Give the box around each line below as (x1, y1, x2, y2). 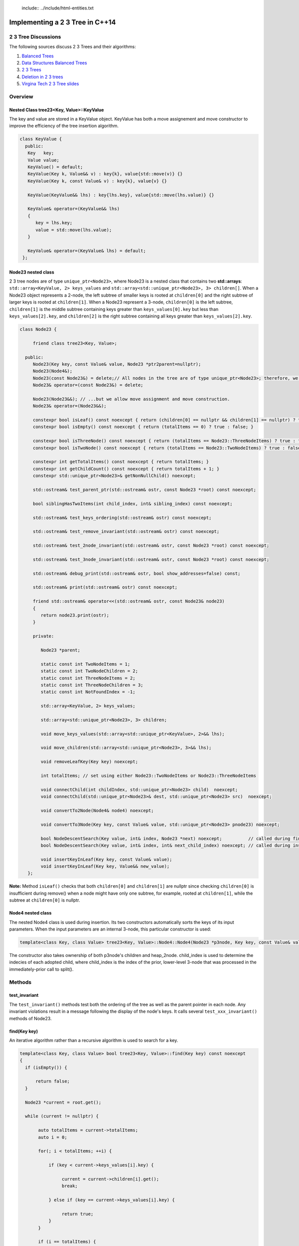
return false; (35, 1079, 70, 1084)
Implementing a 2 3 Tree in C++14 (9, 18, 116, 26)
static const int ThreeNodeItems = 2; (40, 675, 136, 681)
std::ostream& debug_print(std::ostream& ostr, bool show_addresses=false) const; (32, 571, 241, 576)
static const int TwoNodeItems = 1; (40, 661, 131, 667)
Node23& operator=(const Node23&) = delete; (32, 382, 144, 388)
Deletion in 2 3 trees (21, 74, 63, 80)
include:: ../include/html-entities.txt (21, 5, 94, 11)
